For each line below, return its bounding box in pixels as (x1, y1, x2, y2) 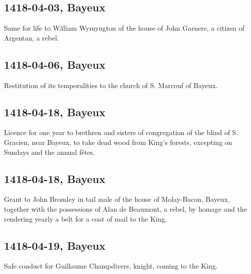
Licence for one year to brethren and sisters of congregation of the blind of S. (4, 127, 238, 137)
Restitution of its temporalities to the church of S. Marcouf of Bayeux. (4, 80, 218, 90)
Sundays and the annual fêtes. (4, 146, 95, 157)
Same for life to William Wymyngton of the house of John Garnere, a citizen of (4, 23, 245, 33)
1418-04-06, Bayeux (4, 56, 105, 72)
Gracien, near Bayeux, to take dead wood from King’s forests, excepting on (4, 137, 232, 147)
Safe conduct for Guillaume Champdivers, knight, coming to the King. (4, 261, 218, 271)
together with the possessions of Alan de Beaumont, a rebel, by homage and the (4, 203, 247, 214)
